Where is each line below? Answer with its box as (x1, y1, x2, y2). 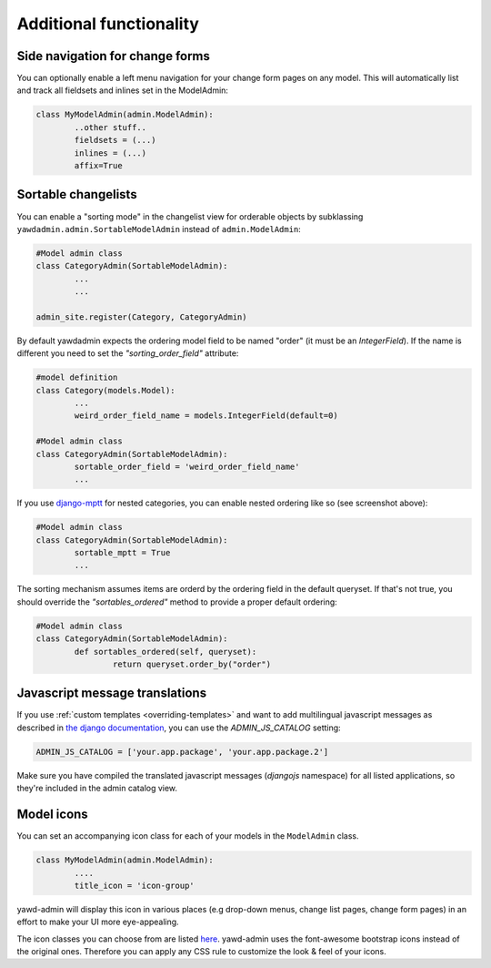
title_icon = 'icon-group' (74, 880, 195, 891)
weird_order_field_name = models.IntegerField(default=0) (74, 411, 338, 421)
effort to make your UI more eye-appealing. (16, 916, 179, 928)
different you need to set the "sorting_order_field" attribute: (16, 348, 239, 359)
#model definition (35, 372, 118, 382)
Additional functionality (16, 14, 200, 34)
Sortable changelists (16, 187, 137, 202)
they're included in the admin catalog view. (16, 783, 177, 794)
